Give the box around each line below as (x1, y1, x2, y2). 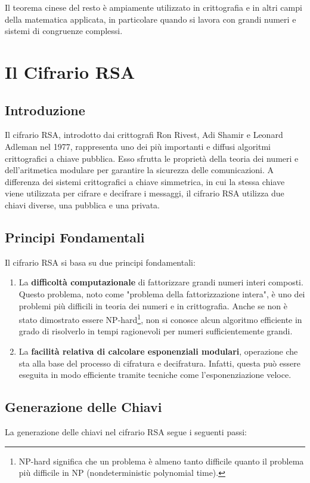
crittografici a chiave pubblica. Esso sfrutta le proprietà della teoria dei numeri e (5, 152, 299, 164)
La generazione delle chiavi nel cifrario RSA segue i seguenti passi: (5, 425, 247, 438)
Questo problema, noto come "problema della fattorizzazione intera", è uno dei (18, 287, 305, 300)
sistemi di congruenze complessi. (5, 24, 123, 37)
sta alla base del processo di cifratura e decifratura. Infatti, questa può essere (18, 356, 300, 369)
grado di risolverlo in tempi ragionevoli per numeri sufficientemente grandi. (18, 325, 293, 337)
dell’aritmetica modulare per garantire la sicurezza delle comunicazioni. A (5, 164, 274, 176)
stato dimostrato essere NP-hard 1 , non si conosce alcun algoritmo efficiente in (18, 312, 302, 325)
